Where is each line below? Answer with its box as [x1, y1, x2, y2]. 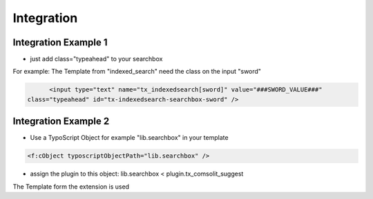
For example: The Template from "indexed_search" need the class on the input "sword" [12, 67, 262, 76]
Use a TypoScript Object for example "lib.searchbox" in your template [30, 134, 229, 142]
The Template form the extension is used [12, 182, 130, 191]
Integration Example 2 [12, 116, 110, 127]
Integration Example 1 [12, 36, 108, 48]
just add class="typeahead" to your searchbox [30, 55, 163, 63]
